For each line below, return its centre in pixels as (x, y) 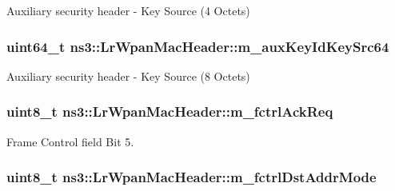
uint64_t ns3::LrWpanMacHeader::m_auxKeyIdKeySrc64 (198, 46)
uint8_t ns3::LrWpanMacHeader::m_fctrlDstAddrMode (192, 177)
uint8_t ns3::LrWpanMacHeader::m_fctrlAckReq (170, 111)
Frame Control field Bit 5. (70, 141)
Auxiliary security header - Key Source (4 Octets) (128, 10)
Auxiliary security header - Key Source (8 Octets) (128, 76)
